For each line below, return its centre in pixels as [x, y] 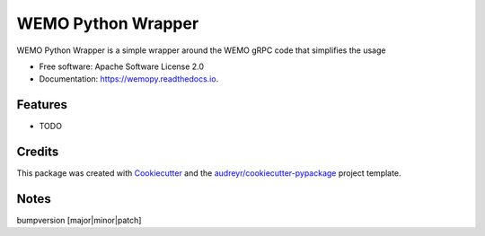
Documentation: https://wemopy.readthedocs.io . [129, 79]
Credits [38, 152]
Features [42, 105]
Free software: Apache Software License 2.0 [122, 66]
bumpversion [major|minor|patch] [79, 221]
